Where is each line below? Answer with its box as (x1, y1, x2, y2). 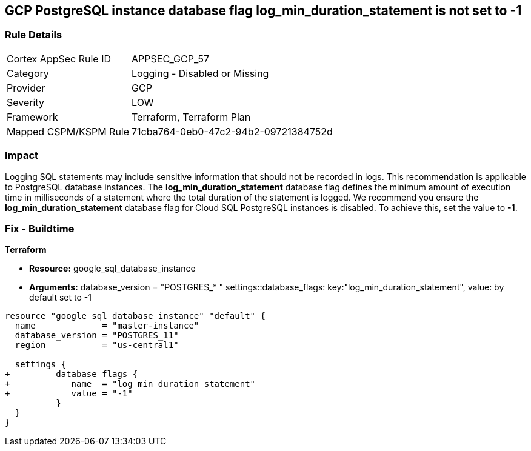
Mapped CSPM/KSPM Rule (7, 125, 130, 138)
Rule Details (5, 28, 62, 41)
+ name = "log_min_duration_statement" (5, 379, 256, 389)
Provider (7, 81, 45, 94)
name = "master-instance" (15, 321, 199, 331)
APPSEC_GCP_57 (132, 52, 210, 65)
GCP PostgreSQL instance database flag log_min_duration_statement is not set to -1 (5, 3, 522, 18)
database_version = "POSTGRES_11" (15, 330, 179, 341)
